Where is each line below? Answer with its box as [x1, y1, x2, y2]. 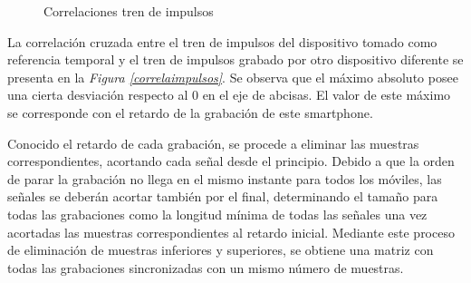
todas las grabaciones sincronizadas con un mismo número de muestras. [7, 258, 404, 277]
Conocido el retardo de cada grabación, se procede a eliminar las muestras [7, 133, 419, 152]
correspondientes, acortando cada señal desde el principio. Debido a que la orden [7, 151, 455, 171]
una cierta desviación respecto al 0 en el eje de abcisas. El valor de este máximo [7, 85, 451, 104]
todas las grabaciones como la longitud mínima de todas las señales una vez [7, 204, 428, 223]
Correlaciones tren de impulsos [43, 2, 214, 20]
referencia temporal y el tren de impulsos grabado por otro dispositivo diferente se [7, 50, 464, 69]
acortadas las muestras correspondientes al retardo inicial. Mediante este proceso [7, 222, 455, 241]
